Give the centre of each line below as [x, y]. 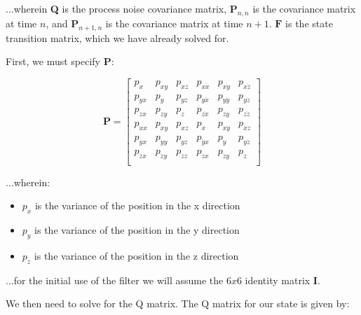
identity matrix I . [282, 280]
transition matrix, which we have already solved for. [117, 37]
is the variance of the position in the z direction [136, 255]
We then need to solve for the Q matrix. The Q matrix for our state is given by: [178, 303]
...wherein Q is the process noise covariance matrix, [116, 8]
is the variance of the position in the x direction [137, 205]
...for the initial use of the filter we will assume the [115, 280]
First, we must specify [53, 61]
